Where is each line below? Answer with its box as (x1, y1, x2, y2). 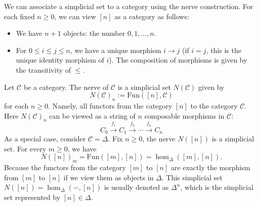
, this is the (206, 44, 241, 55)
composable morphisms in (144, 110, 225, 121)
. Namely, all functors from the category (48, 100, 173, 111)
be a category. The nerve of (23, 81, 109, 92)
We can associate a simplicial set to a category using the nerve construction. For (4, 1, 253, 11)
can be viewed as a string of (49, 110, 136, 121)
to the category (190, 100, 238, 111)
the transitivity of (16, 64, 71, 75)
